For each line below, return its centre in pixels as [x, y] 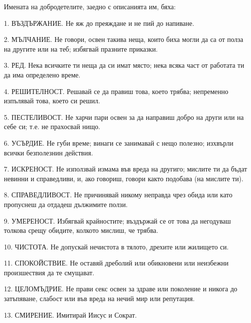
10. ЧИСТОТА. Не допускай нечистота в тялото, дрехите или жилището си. [116, 246]
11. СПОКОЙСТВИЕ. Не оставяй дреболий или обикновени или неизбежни [116, 263]
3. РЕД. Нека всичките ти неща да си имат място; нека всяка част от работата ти [124, 65]
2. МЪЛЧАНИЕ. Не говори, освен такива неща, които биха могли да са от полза [124, 39]
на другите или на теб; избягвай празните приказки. [81, 48]
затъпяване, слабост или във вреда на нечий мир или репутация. [99, 298]
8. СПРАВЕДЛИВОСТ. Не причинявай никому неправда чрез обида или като [118, 195]
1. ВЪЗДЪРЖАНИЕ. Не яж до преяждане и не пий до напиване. [99, 23]
